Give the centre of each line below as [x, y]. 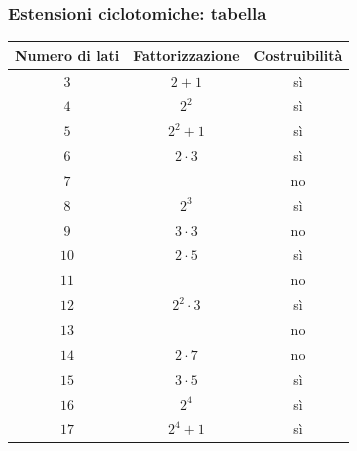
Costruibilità [298, 54]
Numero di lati [67, 54]
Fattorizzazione [186, 54]
